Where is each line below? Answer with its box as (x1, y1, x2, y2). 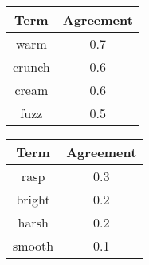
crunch (13, 57, 50, 76)
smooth (13, 236, 54, 255)
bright (16, 190, 50, 208)
